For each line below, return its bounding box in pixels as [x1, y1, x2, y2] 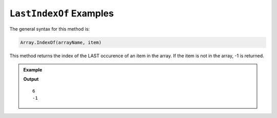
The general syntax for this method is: [9, 26, 90, 32]
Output [23, 76, 39, 82]
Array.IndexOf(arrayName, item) [20, 39, 102, 45]
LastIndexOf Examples [9, 8, 114, 19]
